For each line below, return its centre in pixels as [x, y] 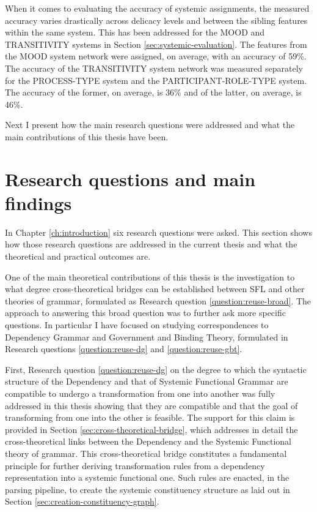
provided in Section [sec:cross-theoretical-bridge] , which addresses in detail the [151, 429]
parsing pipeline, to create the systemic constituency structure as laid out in [148, 489]
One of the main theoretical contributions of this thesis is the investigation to [150, 277]
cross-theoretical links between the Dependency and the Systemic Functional [148, 441]
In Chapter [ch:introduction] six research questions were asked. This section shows [158, 232]
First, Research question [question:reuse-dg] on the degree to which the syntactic [156, 369]
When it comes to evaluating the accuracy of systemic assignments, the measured [157, 8]
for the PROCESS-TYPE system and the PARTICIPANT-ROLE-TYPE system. [156, 80]
